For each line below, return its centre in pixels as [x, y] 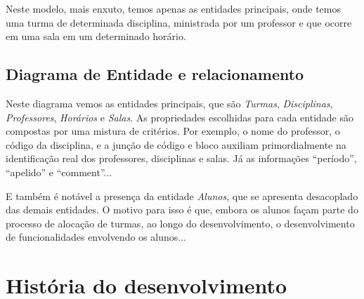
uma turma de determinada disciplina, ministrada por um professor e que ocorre [179, 22]
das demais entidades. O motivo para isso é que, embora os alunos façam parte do [182, 210]
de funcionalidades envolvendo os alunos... [96, 237]
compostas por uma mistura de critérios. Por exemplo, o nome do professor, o [173, 131]
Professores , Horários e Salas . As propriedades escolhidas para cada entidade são [180, 117]
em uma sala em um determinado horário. [96, 36]
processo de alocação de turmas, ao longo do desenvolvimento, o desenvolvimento [180, 223]
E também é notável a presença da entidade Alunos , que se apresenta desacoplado [182, 195]
